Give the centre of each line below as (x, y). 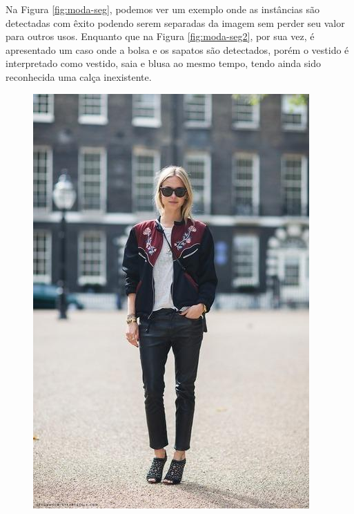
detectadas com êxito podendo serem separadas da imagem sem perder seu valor (175, 22)
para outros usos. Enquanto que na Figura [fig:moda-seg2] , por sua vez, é (160, 36)
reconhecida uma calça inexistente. (79, 76)
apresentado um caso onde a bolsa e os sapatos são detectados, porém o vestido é (177, 49)
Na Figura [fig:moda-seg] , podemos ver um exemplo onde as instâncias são (163, 9)
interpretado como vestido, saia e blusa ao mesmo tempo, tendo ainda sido (163, 63)
